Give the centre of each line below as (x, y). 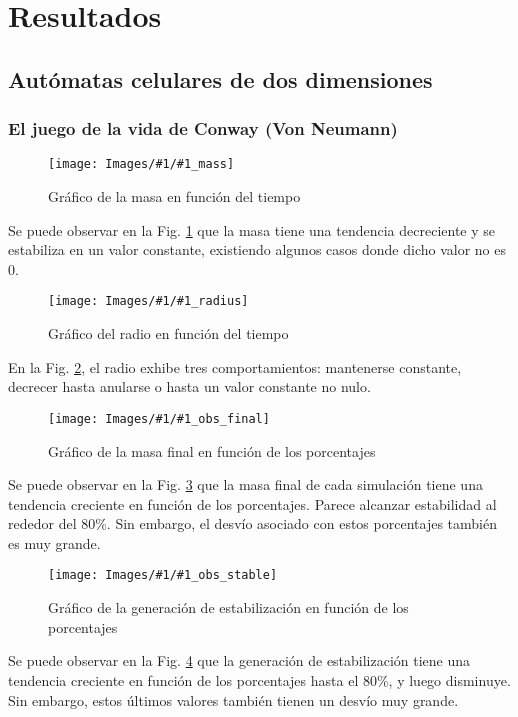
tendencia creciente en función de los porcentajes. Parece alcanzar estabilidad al (252, 503)
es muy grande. (54, 542)
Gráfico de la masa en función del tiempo (174, 196)
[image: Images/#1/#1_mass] (141, 164)
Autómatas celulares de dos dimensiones (220, 78)
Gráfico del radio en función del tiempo (168, 333)
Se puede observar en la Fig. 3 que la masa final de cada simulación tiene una (245, 484)
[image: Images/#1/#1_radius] (148, 301)
